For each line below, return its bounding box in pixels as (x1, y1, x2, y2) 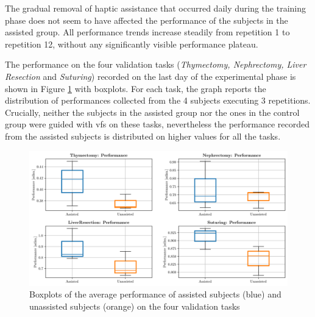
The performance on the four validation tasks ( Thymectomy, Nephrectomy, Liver (5, 58, 306, 71)
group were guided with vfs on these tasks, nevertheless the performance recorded (5, 118, 310, 130)
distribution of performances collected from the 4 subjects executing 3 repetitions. (5, 94, 311, 107)
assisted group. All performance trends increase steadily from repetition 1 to (5, 26, 290, 38)
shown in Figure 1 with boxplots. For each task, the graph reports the (5, 82, 266, 94)
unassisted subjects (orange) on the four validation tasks (29, 299, 240, 312)
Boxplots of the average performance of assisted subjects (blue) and (29, 288, 281, 301)
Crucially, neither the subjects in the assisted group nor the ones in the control (5, 105, 300, 118)
